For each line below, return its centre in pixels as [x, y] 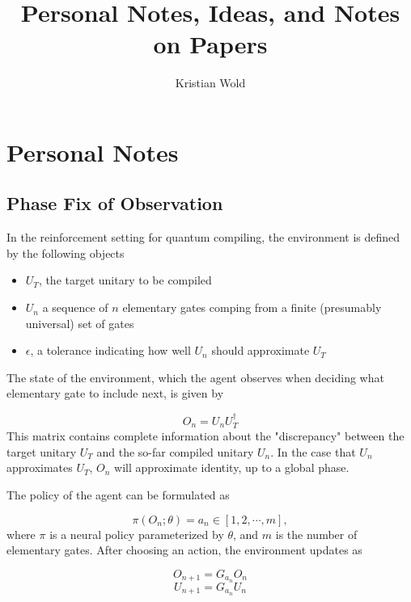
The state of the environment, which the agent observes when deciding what [195, 377]
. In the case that [313, 451]
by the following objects [66, 253]
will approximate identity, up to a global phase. [232, 467]
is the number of [316, 534]
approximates [40, 467]
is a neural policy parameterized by [137, 534]
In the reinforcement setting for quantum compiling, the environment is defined [203, 237]
